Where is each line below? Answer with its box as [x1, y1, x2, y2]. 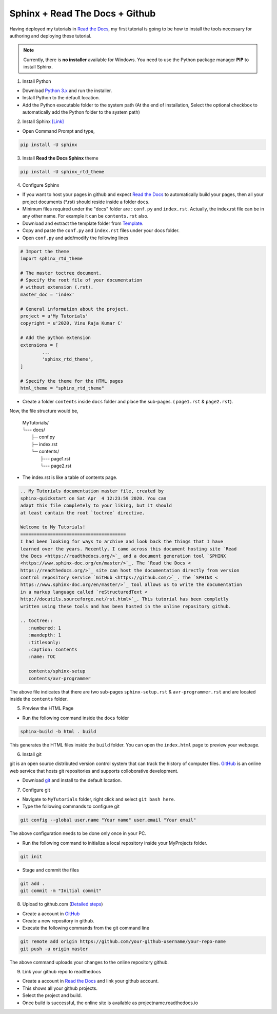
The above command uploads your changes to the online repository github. [9, 959, 169, 965]
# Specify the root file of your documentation [20, 277, 142, 283]
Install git [22, 751, 42, 757]
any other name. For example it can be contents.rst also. [22, 213, 149, 219]
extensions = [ [20, 342, 58, 348]
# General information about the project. [20, 306, 129, 312]
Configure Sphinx [22, 182, 60, 188]
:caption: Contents [28, 647, 77, 652]
